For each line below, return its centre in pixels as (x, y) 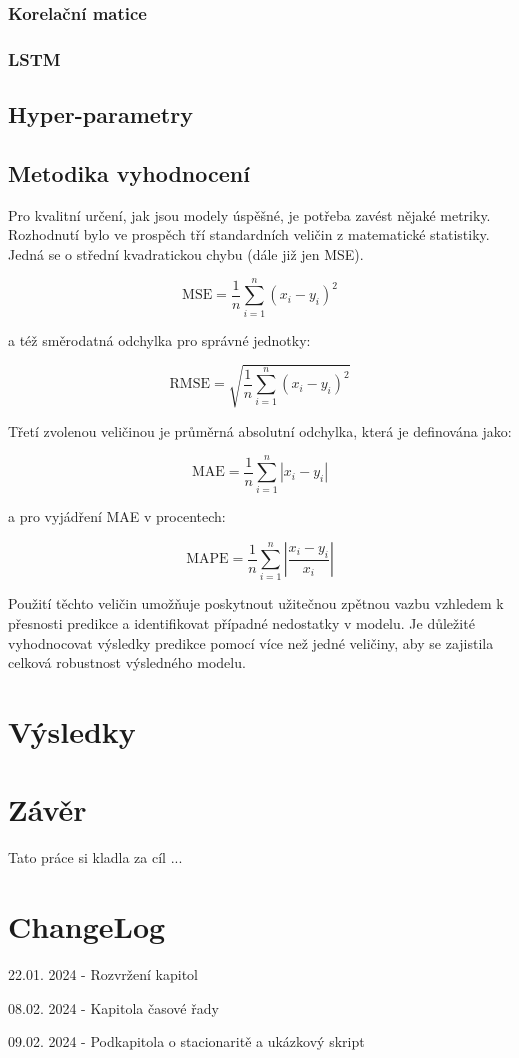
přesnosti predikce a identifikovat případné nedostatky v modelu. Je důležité (241, 622)
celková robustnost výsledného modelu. (127, 662)
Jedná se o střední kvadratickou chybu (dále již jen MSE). (186, 253)
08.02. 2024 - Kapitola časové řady (113, 1007)
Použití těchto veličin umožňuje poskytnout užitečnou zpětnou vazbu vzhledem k (256, 603)
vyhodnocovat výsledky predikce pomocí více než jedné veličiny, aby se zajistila (251, 642)
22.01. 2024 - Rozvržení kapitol (103, 973)
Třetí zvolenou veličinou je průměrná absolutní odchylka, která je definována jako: (260, 430)
